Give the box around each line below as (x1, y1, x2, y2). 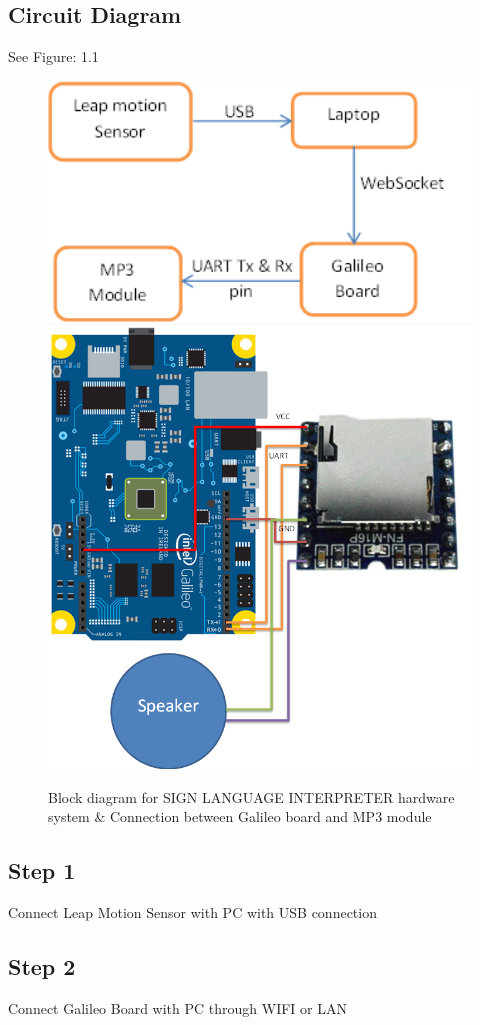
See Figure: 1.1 (8, 46, 99, 67)
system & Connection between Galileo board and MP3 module (48, 806, 432, 827)
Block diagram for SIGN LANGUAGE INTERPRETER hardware (48, 786, 455, 807)
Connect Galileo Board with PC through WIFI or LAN (8, 997, 347, 1018)
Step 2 (8, 951, 76, 982)
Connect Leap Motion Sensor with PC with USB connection (8, 902, 377, 923)
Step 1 (8, 855, 76, 886)
